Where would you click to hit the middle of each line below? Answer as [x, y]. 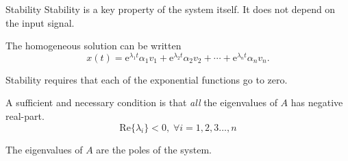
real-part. [25, 116]
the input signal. [40, 22]
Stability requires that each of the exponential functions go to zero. [147, 79]
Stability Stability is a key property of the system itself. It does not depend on [171, 9]
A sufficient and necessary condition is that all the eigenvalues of [141, 102]
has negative [317, 102]
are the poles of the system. [154, 149]
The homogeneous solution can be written [94, 46]
